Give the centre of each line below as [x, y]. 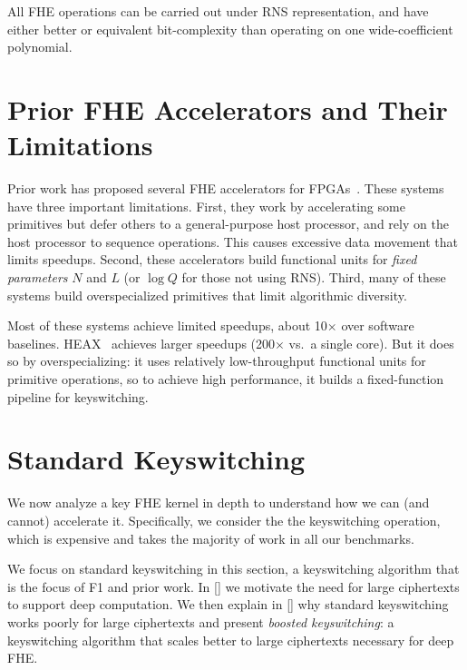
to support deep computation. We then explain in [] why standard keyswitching [228, 604]
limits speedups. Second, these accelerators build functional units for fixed [212, 259]
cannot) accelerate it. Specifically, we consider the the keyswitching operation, [224, 520]
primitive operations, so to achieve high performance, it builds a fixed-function [226, 379]
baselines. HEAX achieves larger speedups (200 [141, 343]
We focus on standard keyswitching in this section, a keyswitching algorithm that [233, 569]
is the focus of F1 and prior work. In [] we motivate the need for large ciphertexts [233, 586]
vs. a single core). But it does [371, 343]
